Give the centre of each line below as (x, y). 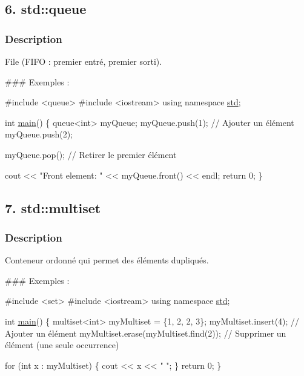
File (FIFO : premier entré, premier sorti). (84, 61)
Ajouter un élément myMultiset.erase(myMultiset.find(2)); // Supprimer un (146, 333)
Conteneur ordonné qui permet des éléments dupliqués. (107, 260)
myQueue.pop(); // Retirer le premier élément (91, 154)
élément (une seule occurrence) (62, 345)
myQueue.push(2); (39, 134)
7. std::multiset (53, 207)
